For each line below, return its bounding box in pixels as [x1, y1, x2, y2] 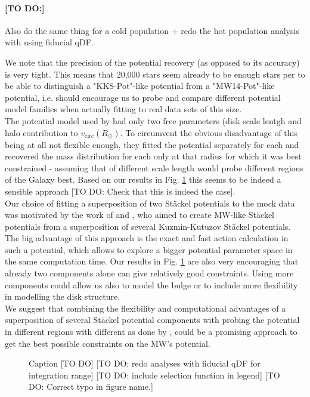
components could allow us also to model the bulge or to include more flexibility [5, 278, 298, 291]
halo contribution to [5, 126, 78, 139]
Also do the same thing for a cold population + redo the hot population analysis [5, 24, 299, 36]
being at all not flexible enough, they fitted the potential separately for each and [5, 138, 299, 150]
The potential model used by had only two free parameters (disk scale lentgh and [5, 114, 302, 127]
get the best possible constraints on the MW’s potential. [5, 337, 210, 349]
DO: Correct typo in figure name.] [29, 380, 153, 393]
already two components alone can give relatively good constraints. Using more [5, 267, 294, 279]
